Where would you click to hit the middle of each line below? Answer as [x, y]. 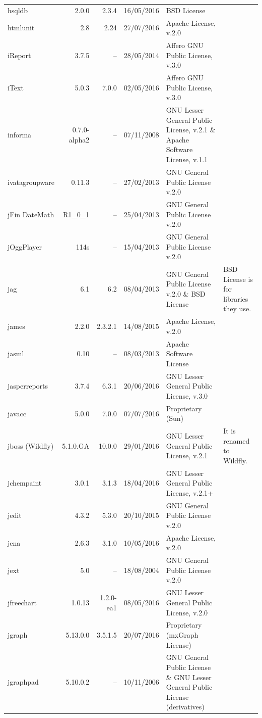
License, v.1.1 [187, 159]
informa [20, 135]
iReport [19, 55]
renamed [237, 440]
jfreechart [22, 602]
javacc [17, 413]
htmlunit [21, 28]
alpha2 [79, 139]
